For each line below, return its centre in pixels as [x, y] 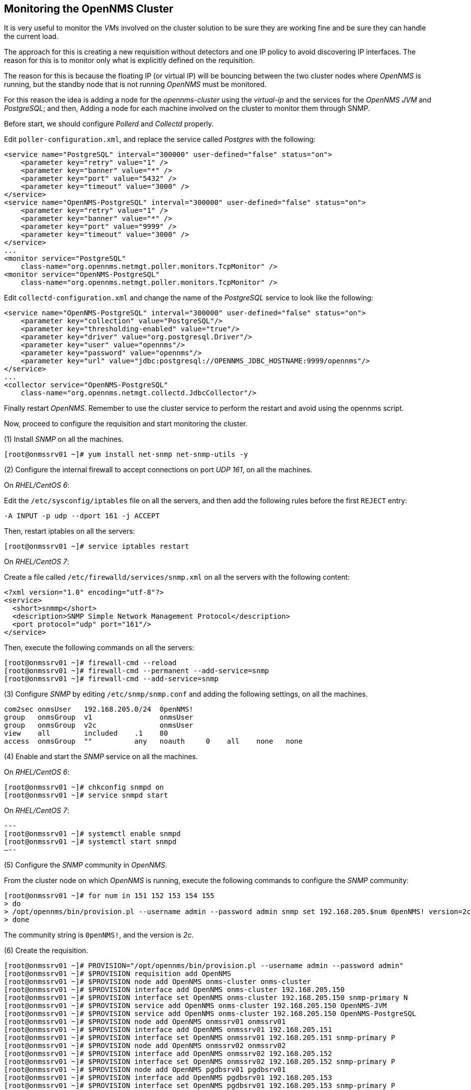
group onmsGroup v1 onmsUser [99, 717]
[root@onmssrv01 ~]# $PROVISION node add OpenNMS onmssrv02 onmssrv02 [145, 1046]
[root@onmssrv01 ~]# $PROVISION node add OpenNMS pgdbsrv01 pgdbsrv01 [145, 1070]
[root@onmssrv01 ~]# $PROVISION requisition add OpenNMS [118, 974]
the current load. [31, 36]
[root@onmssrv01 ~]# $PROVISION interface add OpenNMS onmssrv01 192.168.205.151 [168, 1030]
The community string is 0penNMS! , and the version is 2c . [99, 935]
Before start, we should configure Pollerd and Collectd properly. [109, 124]
